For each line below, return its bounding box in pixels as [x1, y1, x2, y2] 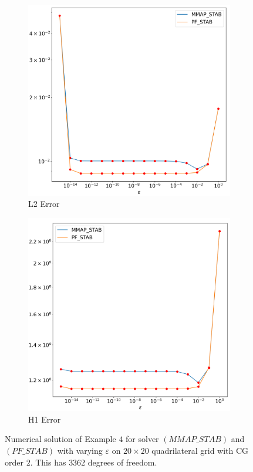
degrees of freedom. [87, 456, 157, 468]
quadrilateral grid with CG [151, 444, 249, 457]
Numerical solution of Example [5, 433, 116, 445]
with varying [57, 444, 103, 457]
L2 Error [28, 197, 60, 210]
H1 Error [28, 413, 61, 425]
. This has [30, 456, 66, 468]
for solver [126, 433, 159, 445]
